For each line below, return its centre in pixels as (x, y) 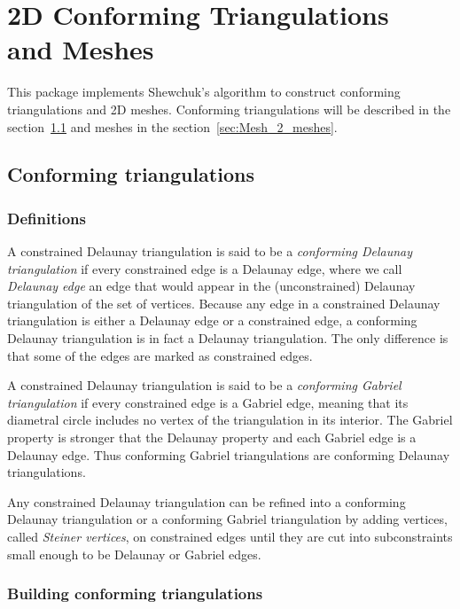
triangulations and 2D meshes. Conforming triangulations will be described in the (229, 109)
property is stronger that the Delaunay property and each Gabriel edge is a (212, 437)
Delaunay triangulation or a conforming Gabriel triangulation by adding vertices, (227, 519)
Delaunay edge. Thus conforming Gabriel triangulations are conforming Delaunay (229, 454)
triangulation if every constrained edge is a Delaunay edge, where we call (205, 268)
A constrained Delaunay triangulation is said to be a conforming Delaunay (210, 251)
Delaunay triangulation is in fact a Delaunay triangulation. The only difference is (228, 338)
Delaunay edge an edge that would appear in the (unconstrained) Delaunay (211, 286)
